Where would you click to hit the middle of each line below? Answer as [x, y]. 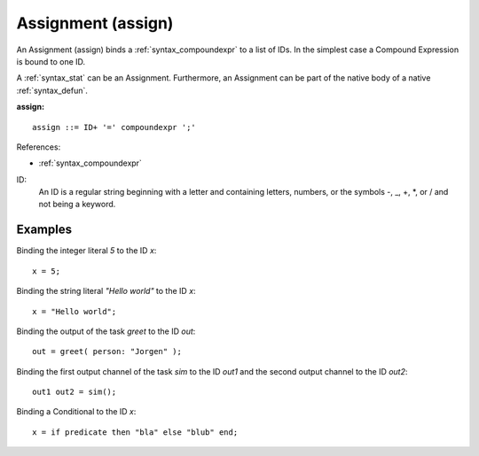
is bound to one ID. [51, 61]
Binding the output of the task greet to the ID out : [106, 331]
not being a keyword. [77, 205]
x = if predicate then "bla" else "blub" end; [135, 432]
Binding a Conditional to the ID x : [76, 412]
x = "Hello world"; [75, 311]
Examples [44, 230]
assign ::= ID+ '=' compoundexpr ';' [114, 127]
